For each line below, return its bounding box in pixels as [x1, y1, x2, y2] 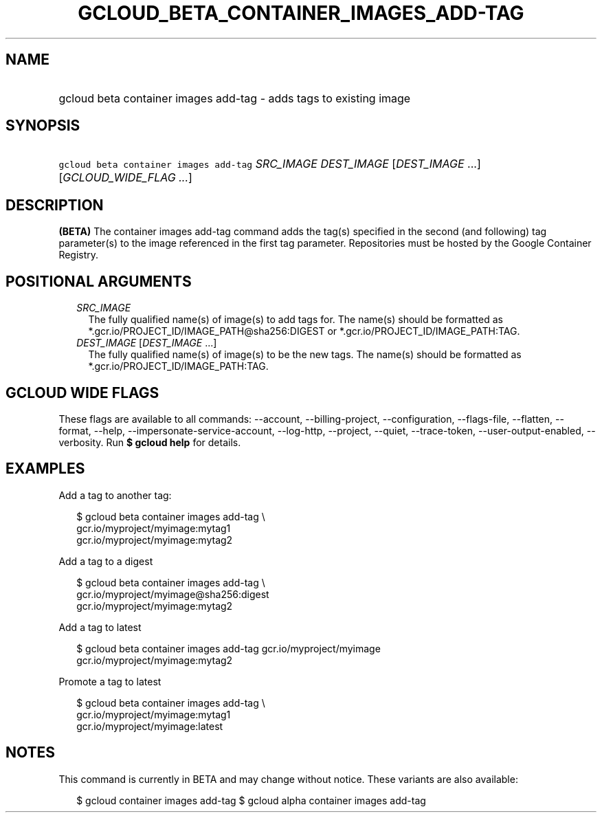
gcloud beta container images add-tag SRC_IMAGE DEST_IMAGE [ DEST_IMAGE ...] [58, 157, 481, 171]
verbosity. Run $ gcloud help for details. [58, 436, 241, 448]
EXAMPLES [5, 460, 85, 478]
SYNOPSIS [5, 117, 80, 135]
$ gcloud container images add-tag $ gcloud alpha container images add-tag [76, 794, 426, 806]
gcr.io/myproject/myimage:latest [76, 720, 223, 732]
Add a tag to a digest [58, 555, 153, 567]
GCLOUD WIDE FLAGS [5, 384, 159, 401]
